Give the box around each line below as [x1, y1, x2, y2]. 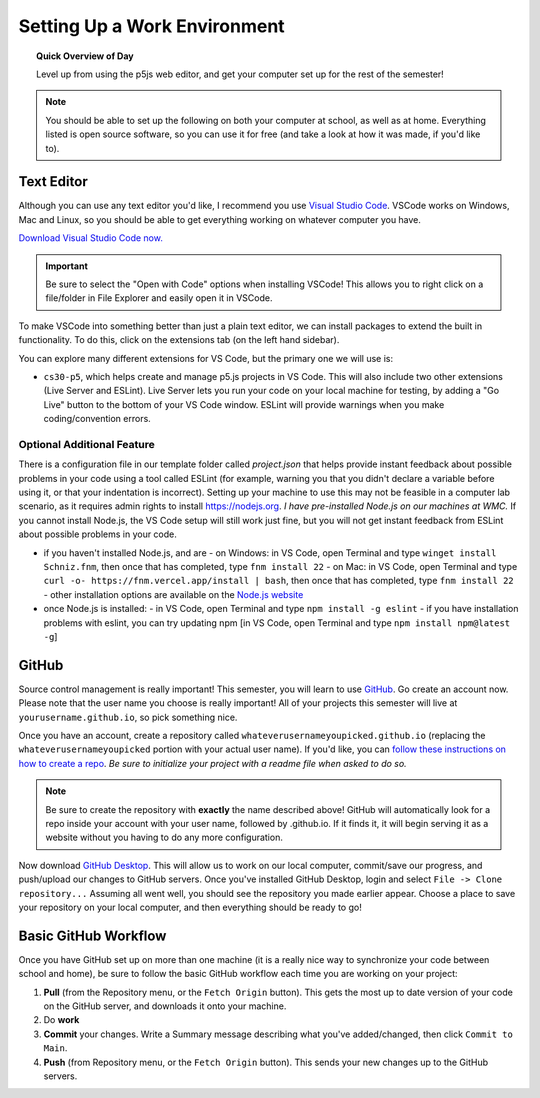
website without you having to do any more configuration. [45, 831, 284, 844]
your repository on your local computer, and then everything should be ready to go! [18, 901, 362, 913]
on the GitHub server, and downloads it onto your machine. [43, 1000, 287, 1012]
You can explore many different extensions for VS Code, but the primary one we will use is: [18, 352, 394, 364]
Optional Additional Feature [18, 437, 155, 451]
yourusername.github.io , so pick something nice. [18, 711, 238, 723]
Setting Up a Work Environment [18, 15, 285, 37]
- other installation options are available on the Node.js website [43, 588, 304, 600]
